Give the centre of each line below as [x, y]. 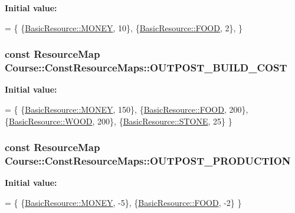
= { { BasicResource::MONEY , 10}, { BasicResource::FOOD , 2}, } [124, 27]
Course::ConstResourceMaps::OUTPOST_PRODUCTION [148, 160]
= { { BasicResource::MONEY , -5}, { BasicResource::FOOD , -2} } [123, 202]
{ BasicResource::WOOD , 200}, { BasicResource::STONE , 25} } [119, 121]
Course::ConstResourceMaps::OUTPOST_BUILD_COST [146, 68]
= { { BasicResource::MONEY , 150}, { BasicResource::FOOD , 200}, [127, 109]
